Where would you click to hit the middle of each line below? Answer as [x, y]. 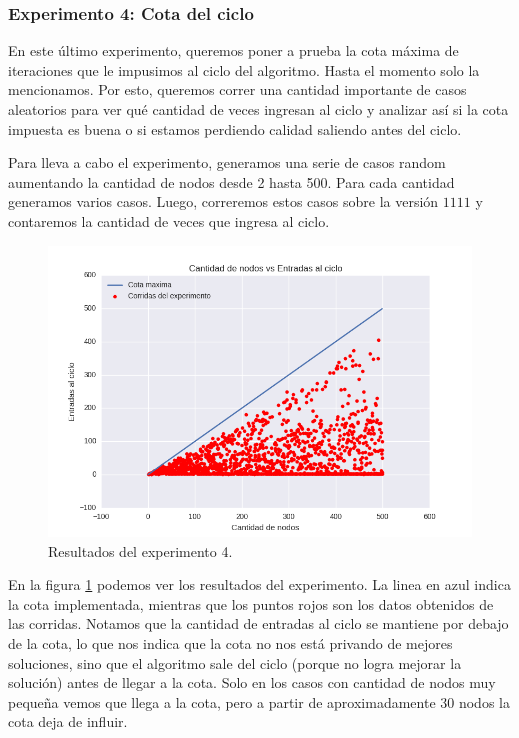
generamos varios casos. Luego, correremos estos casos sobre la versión [223, 201]
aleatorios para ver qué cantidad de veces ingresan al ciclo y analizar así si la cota [258, 109]
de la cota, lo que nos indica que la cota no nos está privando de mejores [230, 643]
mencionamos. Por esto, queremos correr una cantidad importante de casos [237, 89]
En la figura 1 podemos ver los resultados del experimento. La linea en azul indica [259, 584]
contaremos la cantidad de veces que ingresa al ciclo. [169, 220]
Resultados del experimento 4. [140, 550]
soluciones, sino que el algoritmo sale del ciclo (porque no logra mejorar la [235, 662]
